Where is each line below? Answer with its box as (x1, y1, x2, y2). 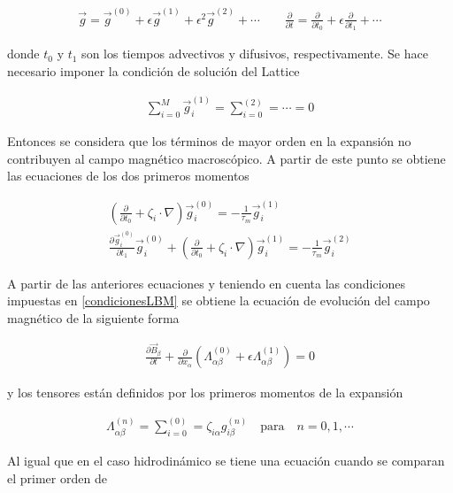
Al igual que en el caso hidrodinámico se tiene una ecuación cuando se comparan (7, 451, 445, 470)
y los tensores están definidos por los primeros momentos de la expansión (7, 383, 403, 402)
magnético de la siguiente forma (7, 308, 180, 327)
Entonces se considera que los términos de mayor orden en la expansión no (7, 132, 411, 150)
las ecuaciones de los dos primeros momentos (7, 166, 250, 185)
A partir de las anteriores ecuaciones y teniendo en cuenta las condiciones (7, 273, 406, 292)
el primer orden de (7, 468, 107, 487)
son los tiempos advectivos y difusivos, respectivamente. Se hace (81, 44, 428, 63)
